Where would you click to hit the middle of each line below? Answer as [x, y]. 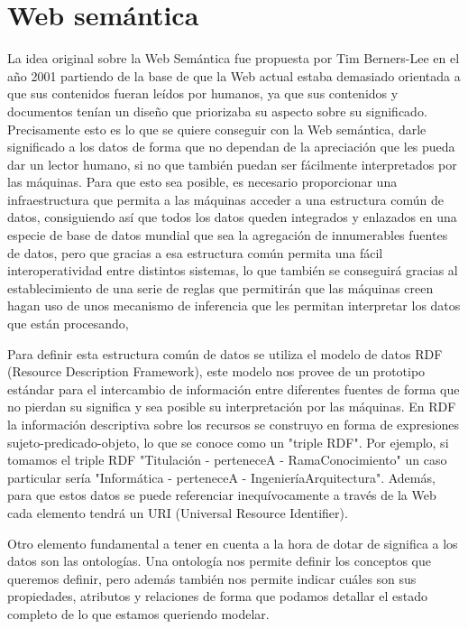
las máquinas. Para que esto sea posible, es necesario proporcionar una [202, 182]
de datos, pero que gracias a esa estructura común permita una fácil [195, 252]
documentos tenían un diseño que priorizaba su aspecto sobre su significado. [217, 111]
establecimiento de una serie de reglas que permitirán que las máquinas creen [220, 287]
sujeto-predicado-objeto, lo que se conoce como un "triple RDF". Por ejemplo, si [228, 442]
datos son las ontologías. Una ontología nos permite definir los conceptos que [219, 561]
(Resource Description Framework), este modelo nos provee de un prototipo [216, 371]
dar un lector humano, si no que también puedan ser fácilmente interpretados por [232, 164]
